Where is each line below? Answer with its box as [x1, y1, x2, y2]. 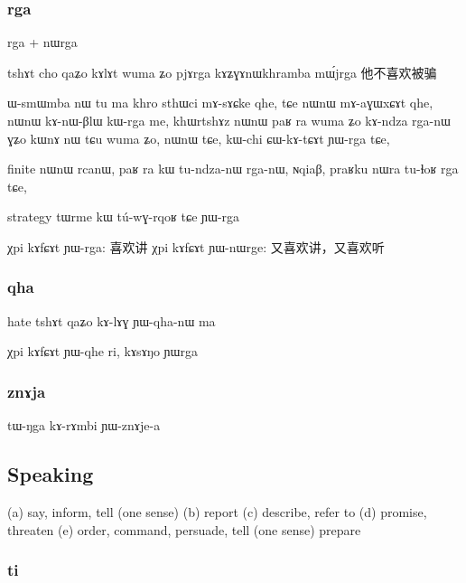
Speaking [7, 460, 94, 488]
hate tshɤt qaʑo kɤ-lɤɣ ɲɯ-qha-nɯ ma [7, 311, 216, 330]
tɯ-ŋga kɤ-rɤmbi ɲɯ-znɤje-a [7, 416, 161, 435]
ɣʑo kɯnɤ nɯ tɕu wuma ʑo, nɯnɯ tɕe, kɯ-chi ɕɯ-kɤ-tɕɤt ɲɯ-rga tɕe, [7, 128, 390, 147]
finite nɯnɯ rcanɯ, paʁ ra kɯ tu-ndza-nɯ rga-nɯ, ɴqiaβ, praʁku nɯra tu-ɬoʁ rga [7, 159, 459, 178]
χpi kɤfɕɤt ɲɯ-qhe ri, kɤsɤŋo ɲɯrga [7, 342, 198, 361]
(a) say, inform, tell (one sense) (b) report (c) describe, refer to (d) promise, [7, 502, 427, 521]
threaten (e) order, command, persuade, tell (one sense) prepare [7, 520, 361, 539]
